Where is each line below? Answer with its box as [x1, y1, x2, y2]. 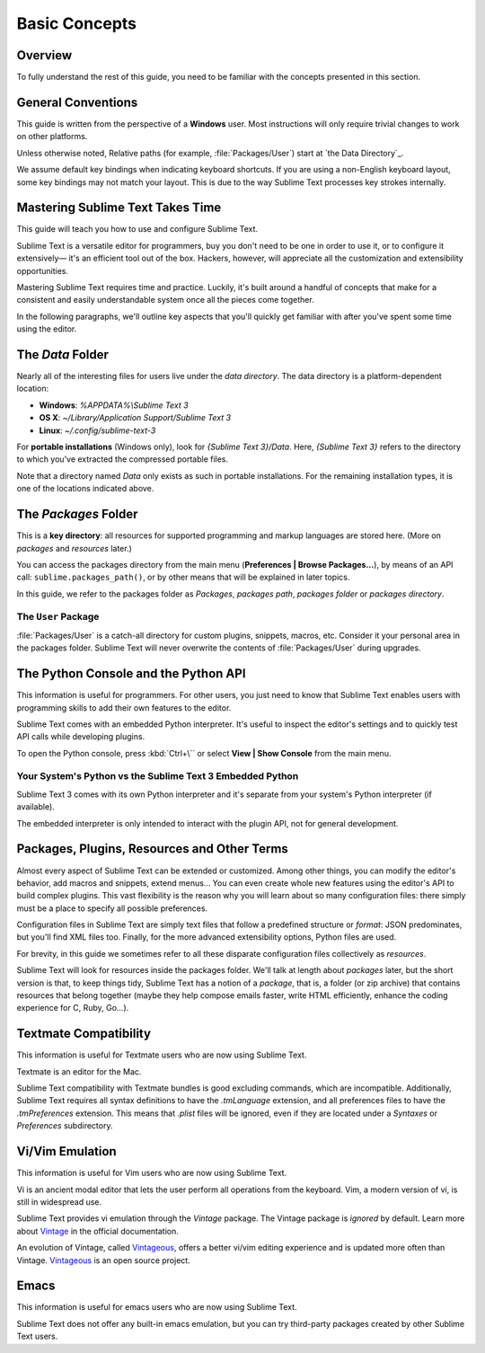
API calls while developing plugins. [16, 731, 145, 742]
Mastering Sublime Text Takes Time [16, 200, 222, 216]
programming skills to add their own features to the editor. [16, 702, 232, 713]
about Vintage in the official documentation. [16, 1225, 180, 1236]
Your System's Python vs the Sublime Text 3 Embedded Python [16, 770, 299, 783]
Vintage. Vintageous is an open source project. [16, 1254, 190, 1266]
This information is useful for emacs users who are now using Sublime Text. [16, 1302, 297, 1313]
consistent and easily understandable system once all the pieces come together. [16, 295, 314, 305]
